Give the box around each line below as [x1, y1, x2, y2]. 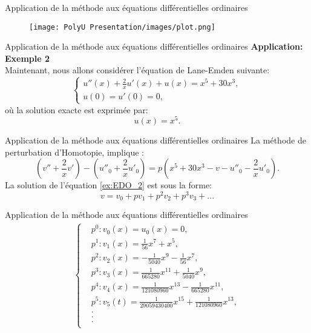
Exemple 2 [5, 51, 50, 64]
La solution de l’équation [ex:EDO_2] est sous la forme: [5, 179, 212, 191]
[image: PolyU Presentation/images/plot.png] [29, 22, 215, 31]
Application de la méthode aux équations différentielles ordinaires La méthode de [5, 134, 306, 147]
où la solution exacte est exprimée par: [5, 103, 148, 116]
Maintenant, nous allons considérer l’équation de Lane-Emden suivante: [5, 64, 270, 76]
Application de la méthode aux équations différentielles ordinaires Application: [5, 40, 303, 53]
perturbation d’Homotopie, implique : [5, 145, 144, 158]
